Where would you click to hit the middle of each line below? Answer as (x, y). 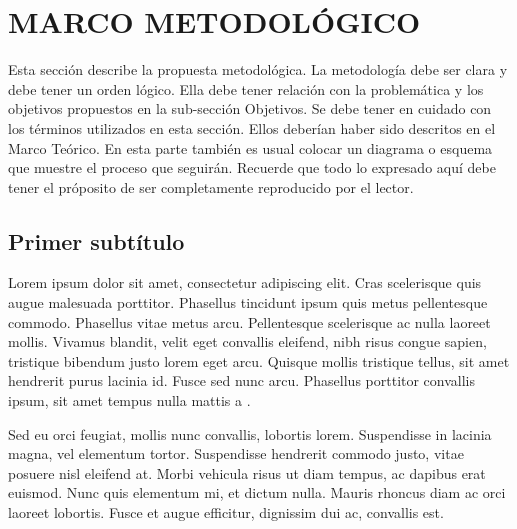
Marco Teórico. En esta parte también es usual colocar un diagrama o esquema (250, 147)
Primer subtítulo (96, 240)
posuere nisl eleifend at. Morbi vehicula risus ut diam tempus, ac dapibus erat (247, 472)
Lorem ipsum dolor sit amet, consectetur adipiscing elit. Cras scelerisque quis (245, 282)
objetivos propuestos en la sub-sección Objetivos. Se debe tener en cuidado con (250, 108)
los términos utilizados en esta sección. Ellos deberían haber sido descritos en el (252, 127)
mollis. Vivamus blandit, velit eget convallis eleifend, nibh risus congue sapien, (247, 341)
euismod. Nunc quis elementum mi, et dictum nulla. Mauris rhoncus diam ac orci (257, 492)
